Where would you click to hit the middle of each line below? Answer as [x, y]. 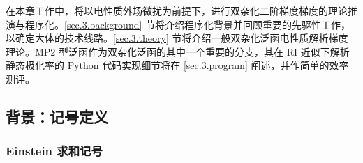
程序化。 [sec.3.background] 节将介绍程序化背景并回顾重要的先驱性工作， [188, 24]
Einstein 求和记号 [54, 151]
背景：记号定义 [57, 116]
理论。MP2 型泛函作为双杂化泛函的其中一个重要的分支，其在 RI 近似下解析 [178, 51]
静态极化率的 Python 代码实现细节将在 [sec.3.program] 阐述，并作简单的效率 [177, 65]
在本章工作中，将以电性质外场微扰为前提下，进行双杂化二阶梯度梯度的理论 [177, 10]
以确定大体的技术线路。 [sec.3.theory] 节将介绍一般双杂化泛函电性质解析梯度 [177, 38]
